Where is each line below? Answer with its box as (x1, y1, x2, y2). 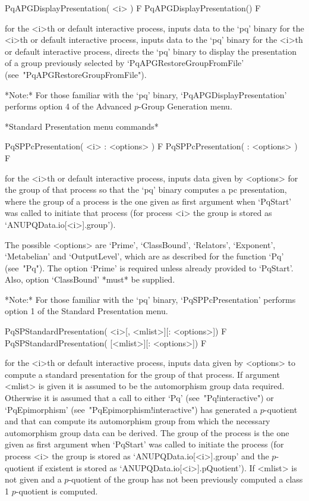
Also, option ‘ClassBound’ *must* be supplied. (5, 273, 175, 286)
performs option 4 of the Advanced (5, 100, 132, 112)
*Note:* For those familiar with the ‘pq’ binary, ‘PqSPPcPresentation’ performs (5, 293, 296, 305)
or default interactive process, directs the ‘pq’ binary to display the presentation (5, 45, 297, 57)
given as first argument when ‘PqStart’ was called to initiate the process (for (5, 438, 284, 450)
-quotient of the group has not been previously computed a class (68, 473, 303, 486)
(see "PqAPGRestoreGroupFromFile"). (5, 68, 147, 80)
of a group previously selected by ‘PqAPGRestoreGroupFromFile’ (5, 57, 244, 69)
